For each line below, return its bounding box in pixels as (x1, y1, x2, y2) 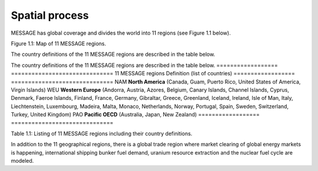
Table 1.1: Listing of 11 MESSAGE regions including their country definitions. (11, 130, 193, 137)
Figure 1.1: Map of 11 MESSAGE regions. (11, 40, 106, 47)
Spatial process (11, 9, 89, 22)
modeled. (11, 157, 34, 165)
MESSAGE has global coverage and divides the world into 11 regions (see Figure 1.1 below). (11, 29, 231, 36)
